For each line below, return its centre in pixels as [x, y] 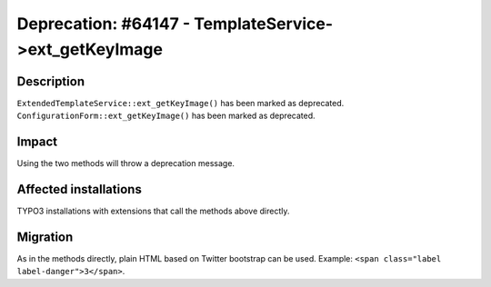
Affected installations [80, 189]
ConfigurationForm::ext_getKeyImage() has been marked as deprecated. [166, 116]
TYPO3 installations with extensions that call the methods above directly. [153, 211]
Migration [45, 237]
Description [51, 81]
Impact [37, 142]
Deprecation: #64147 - [104, 24]
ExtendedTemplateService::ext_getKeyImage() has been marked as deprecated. [180, 103]
